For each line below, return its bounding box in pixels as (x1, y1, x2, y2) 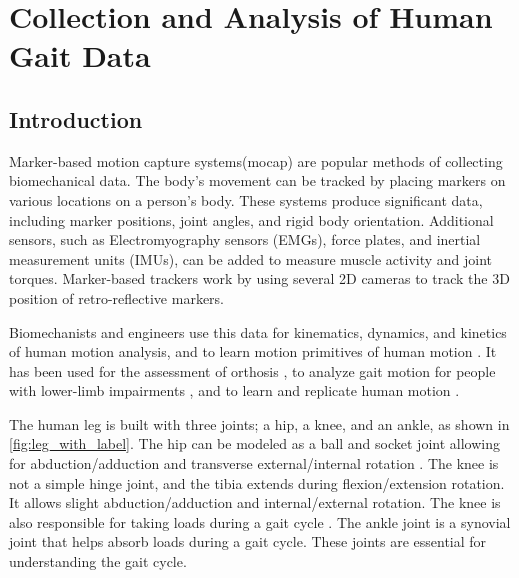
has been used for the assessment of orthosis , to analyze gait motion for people (9, 360, 496, 381)
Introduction (9, 103, 143, 134)
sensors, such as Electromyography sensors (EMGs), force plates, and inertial (9, 229, 481, 250)
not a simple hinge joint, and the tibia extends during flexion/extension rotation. (9, 472, 505, 493)
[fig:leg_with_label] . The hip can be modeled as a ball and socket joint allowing (9, 433, 500, 454)
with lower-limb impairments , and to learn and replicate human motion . (9, 380, 460, 401)
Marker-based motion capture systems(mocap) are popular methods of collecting (9, 150, 503, 171)
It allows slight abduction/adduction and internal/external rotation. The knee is (9, 492, 501, 513)
